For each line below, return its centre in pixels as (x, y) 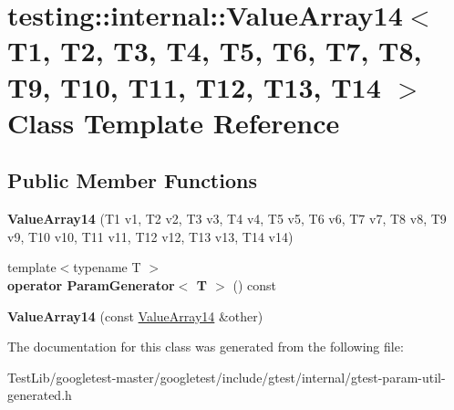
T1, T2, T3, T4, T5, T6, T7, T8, (215, 51)
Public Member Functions (132, 180)
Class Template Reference (174, 122)
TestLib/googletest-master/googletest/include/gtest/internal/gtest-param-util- (227, 377)
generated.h (40, 395)
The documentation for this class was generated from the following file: (206, 347)
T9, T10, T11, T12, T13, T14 (194, 86)
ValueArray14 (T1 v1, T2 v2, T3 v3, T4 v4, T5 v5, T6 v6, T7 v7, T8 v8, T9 (227, 219)
